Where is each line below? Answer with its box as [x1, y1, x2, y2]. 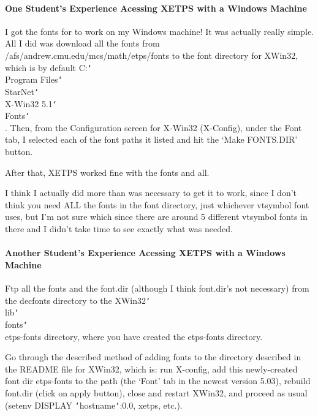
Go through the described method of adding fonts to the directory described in [5, 350, 301, 363]
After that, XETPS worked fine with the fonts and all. [5, 165, 210, 178]
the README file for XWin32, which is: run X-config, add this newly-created [5, 362, 298, 375]
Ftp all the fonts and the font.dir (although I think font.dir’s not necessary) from [5, 282, 309, 294]
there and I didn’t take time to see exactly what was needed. [5, 222, 233, 235]
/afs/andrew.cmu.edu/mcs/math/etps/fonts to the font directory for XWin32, [5, 48, 298, 61]
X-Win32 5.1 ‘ [5, 97, 57, 110]
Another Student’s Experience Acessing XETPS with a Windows [5, 246, 286, 259]
